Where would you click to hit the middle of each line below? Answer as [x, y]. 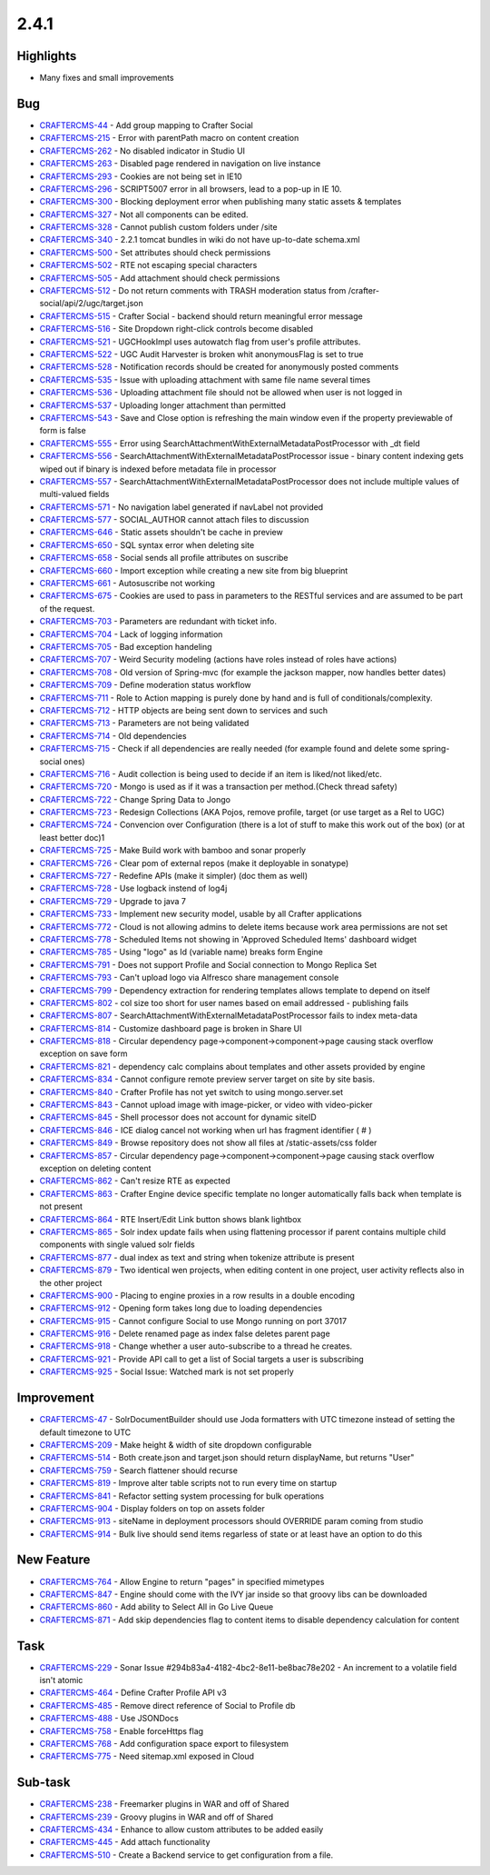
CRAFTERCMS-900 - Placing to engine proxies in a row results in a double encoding [197, 1295]
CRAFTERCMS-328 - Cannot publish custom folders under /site [158, 227]
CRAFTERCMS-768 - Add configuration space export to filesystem [164, 1744]
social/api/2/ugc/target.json [92, 304]
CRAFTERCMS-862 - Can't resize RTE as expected [135, 1181]
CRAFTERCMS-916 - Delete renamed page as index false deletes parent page [185, 1334]
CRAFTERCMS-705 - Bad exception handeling [126, 646]
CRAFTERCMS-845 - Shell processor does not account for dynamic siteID [178, 1117]
